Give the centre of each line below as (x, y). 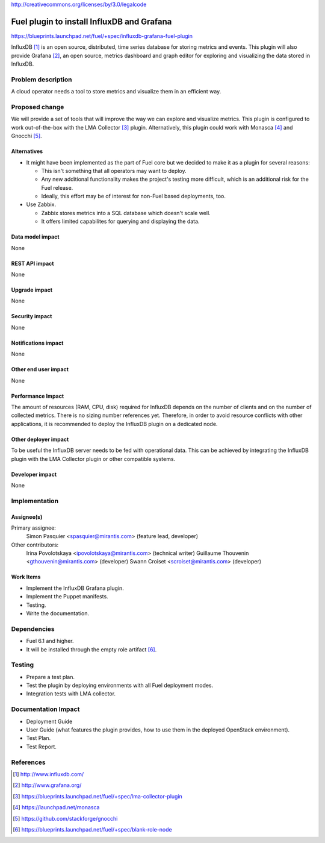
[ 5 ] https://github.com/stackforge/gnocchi (65, 818)
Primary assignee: (34, 528)
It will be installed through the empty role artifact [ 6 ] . (91, 649)
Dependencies (33, 628)
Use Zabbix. (41, 204)
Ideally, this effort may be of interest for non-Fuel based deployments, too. (133, 196)
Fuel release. (57, 187)
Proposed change (38, 107)
